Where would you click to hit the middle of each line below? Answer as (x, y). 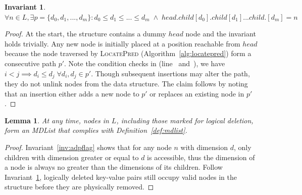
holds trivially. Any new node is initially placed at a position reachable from (122, 43)
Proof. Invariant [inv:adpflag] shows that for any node (88, 147)
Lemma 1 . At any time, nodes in (57, 120)
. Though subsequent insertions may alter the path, (170, 73)
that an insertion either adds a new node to (72, 93)
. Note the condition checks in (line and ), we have (145, 63)
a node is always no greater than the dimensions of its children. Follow (114, 167)
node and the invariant (221, 34)
